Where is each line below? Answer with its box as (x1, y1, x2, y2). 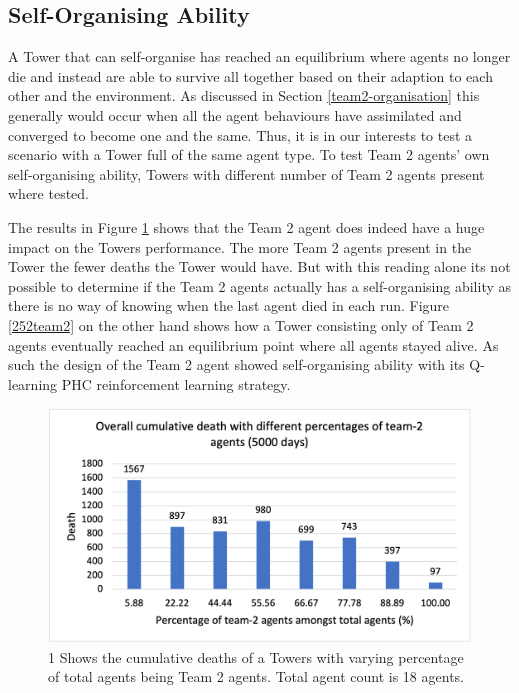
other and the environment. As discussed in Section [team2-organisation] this (8, 85, 480, 106)
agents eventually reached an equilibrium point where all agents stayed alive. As (8, 334, 499, 355)
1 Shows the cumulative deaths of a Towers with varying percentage (48, 646, 464, 667)
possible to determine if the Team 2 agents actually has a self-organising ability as (8, 275, 512, 296)
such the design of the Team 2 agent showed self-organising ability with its (8, 354, 465, 375)
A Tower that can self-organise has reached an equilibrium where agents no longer (8, 46, 511, 67)
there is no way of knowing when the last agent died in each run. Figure (8, 295, 450, 316)
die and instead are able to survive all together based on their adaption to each (8, 65, 493, 86)
